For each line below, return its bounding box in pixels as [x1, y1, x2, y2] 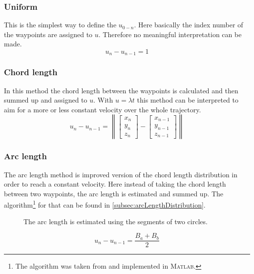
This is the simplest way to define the [4, 20, 117, 30]
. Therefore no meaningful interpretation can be [98, 29, 242, 39]
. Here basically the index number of [134, 20, 243, 30]
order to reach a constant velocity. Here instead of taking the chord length [4, 179, 226, 189]
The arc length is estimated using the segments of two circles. [23, 216, 208, 226]
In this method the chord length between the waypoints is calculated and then [4, 85, 238, 95]
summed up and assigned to [4, 95, 87, 105]
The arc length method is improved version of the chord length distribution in [4, 169, 238, 179]
